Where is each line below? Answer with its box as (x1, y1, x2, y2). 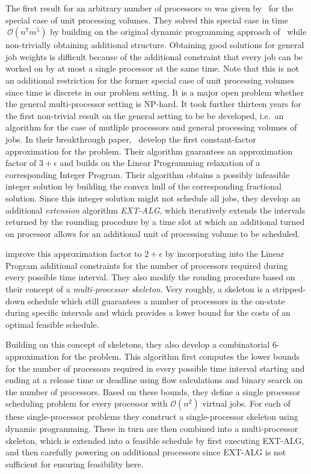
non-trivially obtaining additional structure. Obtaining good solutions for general (5, 38, 304, 51)
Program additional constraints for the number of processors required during (5, 259, 288, 271)
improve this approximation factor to (5, 247, 142, 260)
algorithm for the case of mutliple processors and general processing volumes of (5, 121, 297, 134)
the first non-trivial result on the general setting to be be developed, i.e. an (5, 109, 284, 122)
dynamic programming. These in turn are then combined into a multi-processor (5, 422, 298, 434)
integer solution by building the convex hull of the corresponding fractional (5, 180, 282, 192)
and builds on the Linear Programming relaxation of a (60, 156, 260, 169)
